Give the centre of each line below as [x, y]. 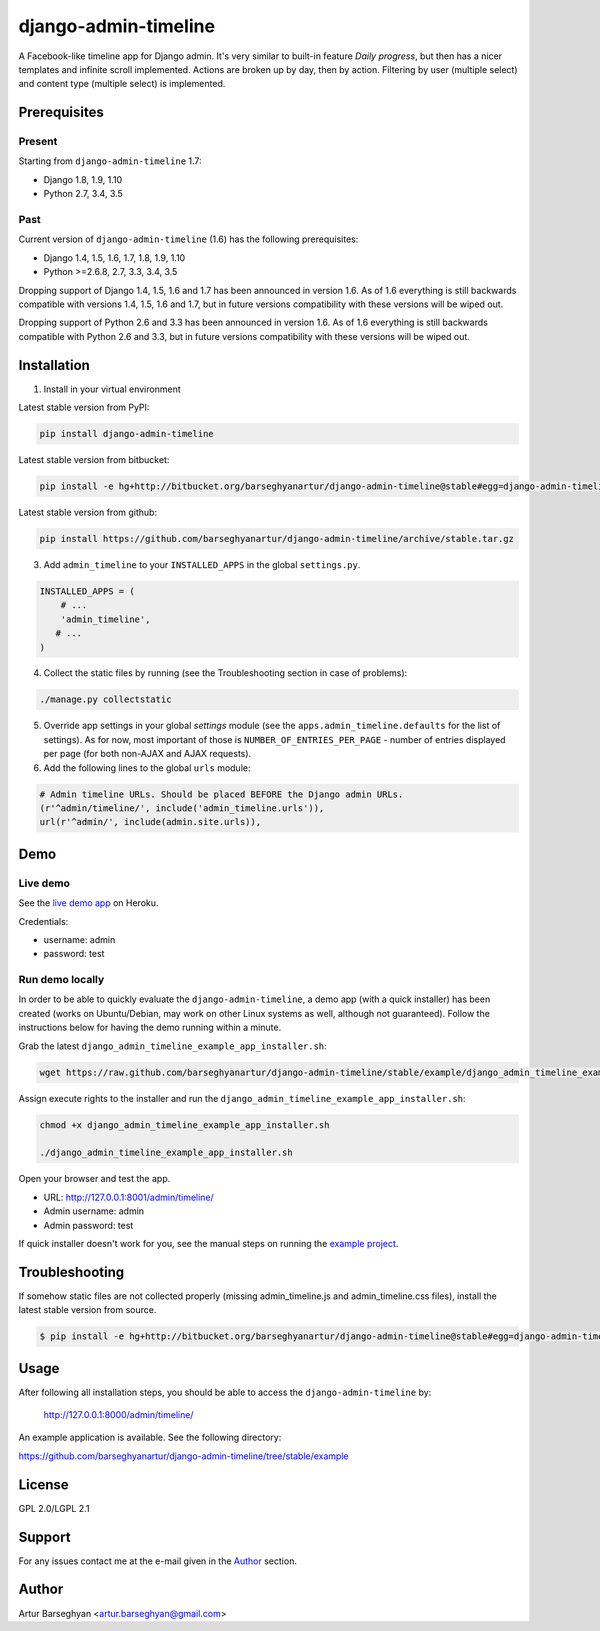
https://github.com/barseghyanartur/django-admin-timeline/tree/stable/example [183, 1456]
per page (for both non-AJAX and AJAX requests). [147, 754]
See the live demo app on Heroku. [88, 903]
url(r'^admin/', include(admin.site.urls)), [150, 822]
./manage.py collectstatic [105, 699]
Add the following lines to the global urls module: [147, 767]
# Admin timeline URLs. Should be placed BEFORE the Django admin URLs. [221, 794]
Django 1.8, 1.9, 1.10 [83, 179]
